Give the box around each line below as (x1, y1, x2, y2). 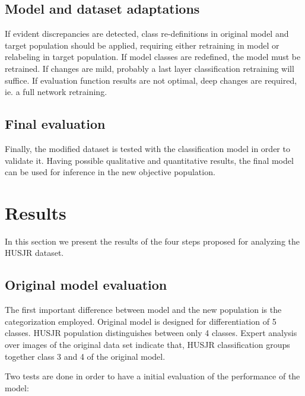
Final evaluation (5, 115, 106, 133)
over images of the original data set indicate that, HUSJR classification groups (5, 338, 290, 351)
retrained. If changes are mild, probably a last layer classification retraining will (5, 62, 294, 74)
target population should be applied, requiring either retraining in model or (5, 39, 279, 51)
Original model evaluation (5, 275, 167, 294)
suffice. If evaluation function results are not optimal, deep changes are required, (5, 74, 297, 86)
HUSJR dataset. (5, 246, 64, 259)
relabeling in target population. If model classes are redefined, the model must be (5, 50, 301, 63)
